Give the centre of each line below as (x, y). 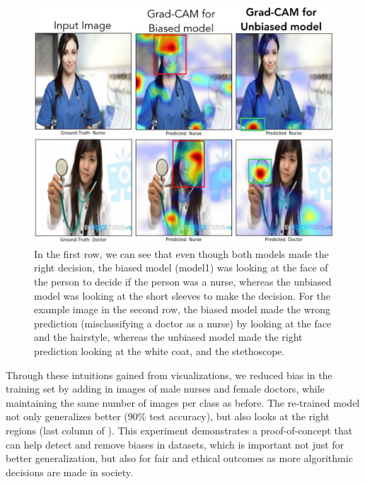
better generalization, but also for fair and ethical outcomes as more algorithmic (179, 458)
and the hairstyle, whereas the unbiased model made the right (168, 337)
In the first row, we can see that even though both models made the (181, 253)
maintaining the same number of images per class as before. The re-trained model (183, 402)
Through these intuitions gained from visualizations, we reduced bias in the (169, 375)
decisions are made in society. (69, 472)
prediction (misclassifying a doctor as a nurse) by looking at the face (183, 323)
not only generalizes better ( (67, 416)
